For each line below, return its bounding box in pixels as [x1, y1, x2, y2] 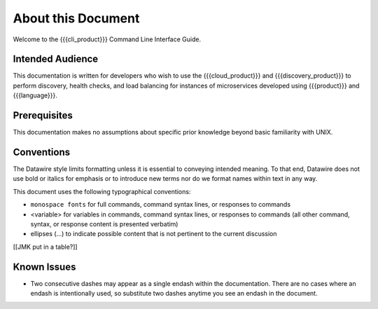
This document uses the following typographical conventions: [13, 187, 191, 195]
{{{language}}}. [13, 91, 57, 99]
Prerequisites [13, 109, 73, 122]
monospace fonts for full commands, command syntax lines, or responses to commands [30, 200, 290, 209]
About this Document [13, 11, 140, 26]
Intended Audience [13, 53, 99, 65]
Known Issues [13, 261, 76, 273]
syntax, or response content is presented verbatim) [30, 220, 178, 228]
